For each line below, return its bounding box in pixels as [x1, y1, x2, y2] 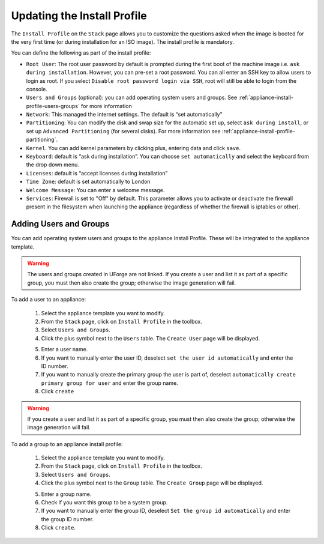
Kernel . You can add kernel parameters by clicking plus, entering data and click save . [26, 144, 241, 151]
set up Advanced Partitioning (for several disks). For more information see [26, 127, 221, 134]
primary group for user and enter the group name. [41, 379, 178, 387]
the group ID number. [41, 515, 94, 522]
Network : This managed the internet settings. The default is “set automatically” [26, 111, 223, 118]
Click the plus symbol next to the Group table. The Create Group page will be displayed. [41, 479, 263, 486]
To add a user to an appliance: [11, 296, 86, 303]
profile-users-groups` [26, 102, 80, 109]
